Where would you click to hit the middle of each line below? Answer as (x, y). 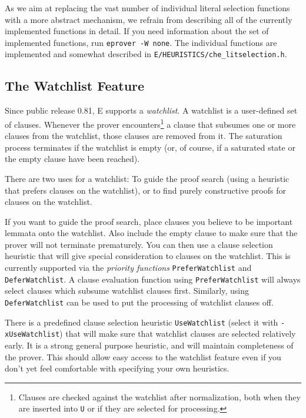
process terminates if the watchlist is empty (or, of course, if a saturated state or (150, 147)
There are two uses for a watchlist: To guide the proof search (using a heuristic (147, 178)
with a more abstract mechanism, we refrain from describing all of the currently (149, 19)
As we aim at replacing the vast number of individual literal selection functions (147, 8)
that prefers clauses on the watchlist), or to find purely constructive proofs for (145, 190)
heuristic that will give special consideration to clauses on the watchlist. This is (148, 256)
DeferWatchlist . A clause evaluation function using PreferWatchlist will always (153, 279)
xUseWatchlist (32, 335)
